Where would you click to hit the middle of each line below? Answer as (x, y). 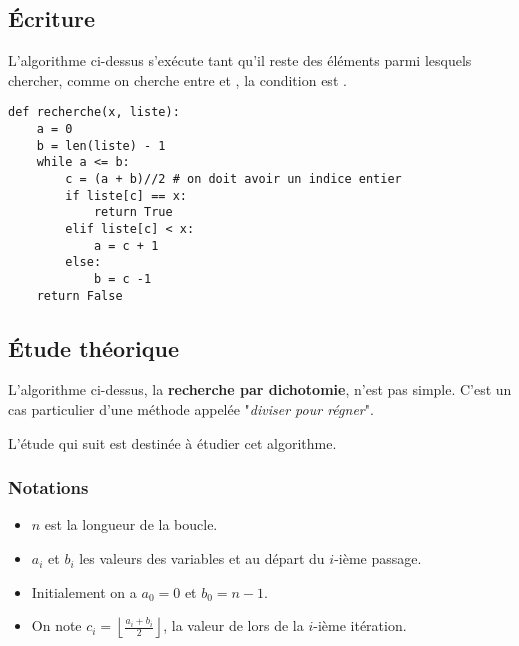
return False (79, 295)
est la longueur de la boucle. (131, 524)
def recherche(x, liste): (94, 112)
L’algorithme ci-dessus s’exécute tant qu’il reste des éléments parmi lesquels (240, 60)
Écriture (52, 18)
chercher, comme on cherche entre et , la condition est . (177, 79)
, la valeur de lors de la (233, 625)
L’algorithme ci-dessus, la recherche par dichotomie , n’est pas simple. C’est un (260, 389)
